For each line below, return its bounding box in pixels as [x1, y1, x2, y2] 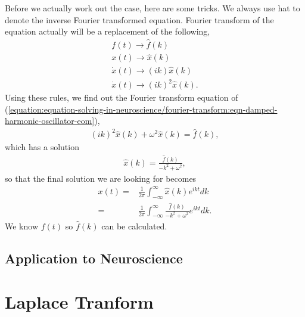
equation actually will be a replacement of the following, [5, 25, 210, 38]
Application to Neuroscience [5, 248, 183, 267]
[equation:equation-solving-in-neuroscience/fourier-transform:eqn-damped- [8, 102, 278, 115]
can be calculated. [101, 219, 167, 232]
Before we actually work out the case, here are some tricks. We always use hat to [5, 2, 300, 14]
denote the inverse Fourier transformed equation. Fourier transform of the [5, 13, 274, 26]
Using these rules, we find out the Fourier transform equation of [5, 91, 238, 104]
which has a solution [5, 141, 79, 153]
